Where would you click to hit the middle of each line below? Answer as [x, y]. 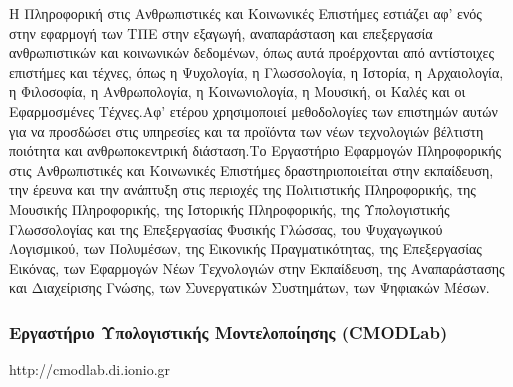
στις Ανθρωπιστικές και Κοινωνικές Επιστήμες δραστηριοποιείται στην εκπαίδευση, [251, 169]
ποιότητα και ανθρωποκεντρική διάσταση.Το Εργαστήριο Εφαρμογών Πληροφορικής [255, 150]
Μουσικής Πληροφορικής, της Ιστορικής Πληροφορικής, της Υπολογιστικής [229, 208]
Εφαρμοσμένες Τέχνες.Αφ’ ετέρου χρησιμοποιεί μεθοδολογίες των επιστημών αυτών [253, 110]
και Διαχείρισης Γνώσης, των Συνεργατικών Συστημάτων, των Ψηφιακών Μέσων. [249, 287]
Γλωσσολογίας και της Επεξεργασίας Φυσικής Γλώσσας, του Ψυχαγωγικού [226, 228]
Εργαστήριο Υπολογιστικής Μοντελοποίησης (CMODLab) [228, 331]
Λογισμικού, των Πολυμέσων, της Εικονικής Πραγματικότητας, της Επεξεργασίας [245, 248]
